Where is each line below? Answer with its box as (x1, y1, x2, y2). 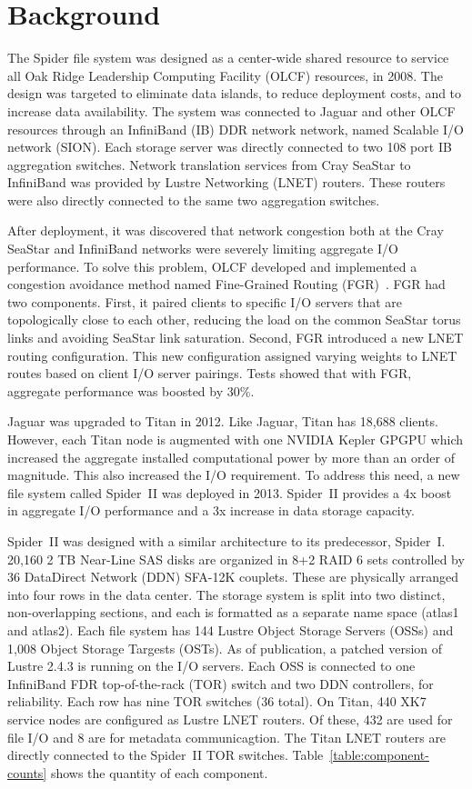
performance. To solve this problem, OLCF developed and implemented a (7, 256, 417, 275)
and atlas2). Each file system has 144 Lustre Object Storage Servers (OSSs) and (7, 620, 454, 639)
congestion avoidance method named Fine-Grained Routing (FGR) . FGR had (7, 275, 446, 294)
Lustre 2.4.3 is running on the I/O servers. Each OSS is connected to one (7, 656, 416, 675)
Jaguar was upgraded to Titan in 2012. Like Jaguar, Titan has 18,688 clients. (7, 412, 438, 431)
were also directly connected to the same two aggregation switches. (7, 190, 380, 209)
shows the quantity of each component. (50, 763, 268, 782)
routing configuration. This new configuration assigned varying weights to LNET (7, 345, 457, 365)
